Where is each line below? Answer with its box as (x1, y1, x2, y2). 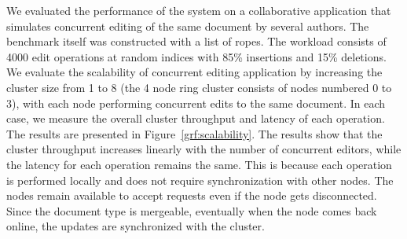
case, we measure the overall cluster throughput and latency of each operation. (6, 110, 385, 127)
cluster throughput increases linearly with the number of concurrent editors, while (6, 141, 401, 157)
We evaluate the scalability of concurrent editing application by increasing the (6, 64, 383, 80)
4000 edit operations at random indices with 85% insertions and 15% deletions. (6, 48, 387, 64)
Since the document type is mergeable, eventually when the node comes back (6, 202, 377, 219)
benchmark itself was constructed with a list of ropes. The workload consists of (6, 33, 387, 50)
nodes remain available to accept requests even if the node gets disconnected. (6, 187, 377, 204)
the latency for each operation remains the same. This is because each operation (6, 156, 392, 172)
